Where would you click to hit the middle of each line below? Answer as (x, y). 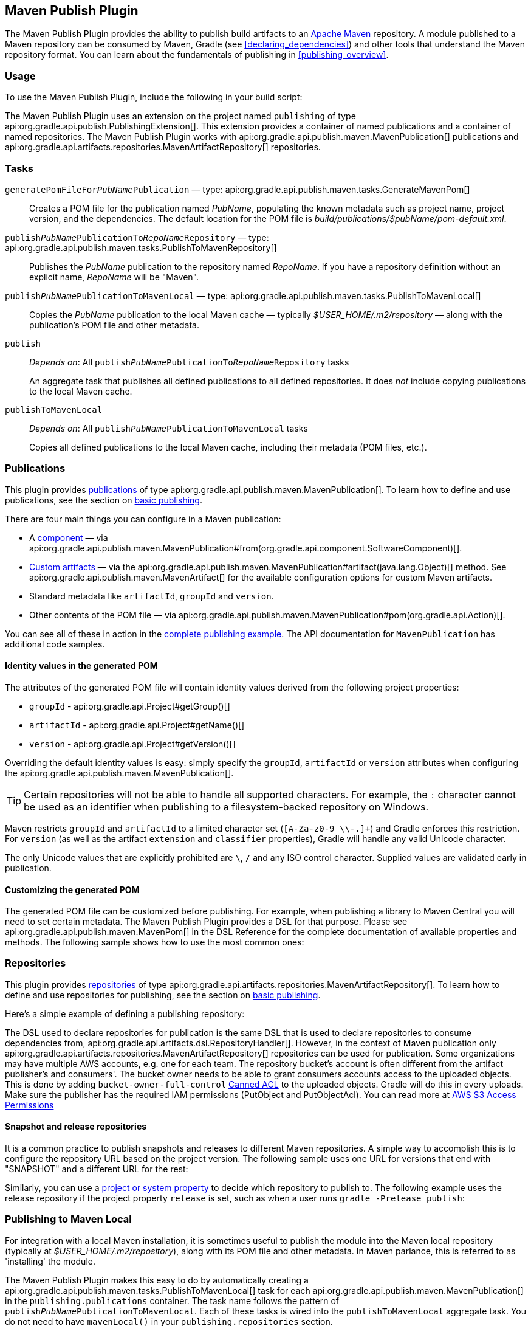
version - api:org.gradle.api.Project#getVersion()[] (132, 744)
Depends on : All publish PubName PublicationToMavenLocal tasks (169, 428)
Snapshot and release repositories (76, 1127)
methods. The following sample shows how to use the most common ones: (155, 942)
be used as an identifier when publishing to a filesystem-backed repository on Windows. (226, 806)
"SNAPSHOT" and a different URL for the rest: (97, 1169)
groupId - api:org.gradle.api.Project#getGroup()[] (130, 706)
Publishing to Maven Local (68, 1219)
